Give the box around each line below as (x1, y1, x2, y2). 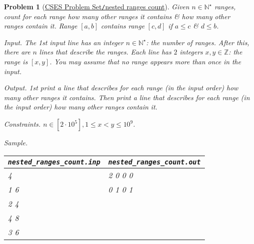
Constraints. (4, 119, 41, 129)
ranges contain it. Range (4, 21, 78, 31)
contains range (101, 21, 145, 31)
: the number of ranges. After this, (146, 37, 250, 47)
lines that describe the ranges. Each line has (39, 47, 171, 57)
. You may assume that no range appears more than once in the (49, 56, 241, 67)
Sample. (4, 137, 28, 147)
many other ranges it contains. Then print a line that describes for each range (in (4, 92, 250, 102)
